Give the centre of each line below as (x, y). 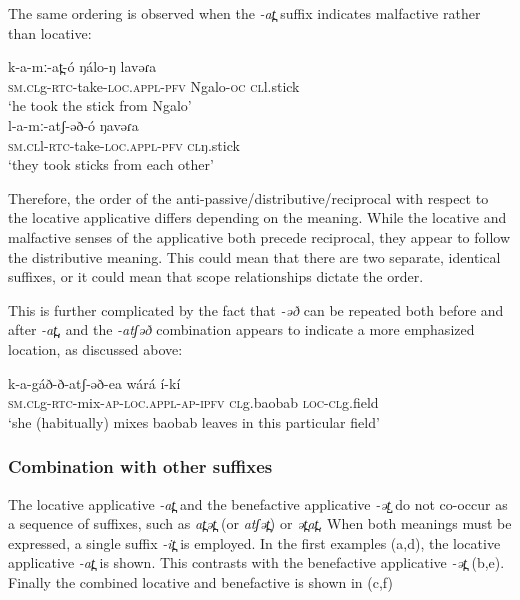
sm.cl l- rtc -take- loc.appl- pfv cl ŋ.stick (124, 144)
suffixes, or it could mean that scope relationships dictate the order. (216, 276)
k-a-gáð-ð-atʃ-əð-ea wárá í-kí (94, 382)
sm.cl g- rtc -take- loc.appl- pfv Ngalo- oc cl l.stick (154, 85)
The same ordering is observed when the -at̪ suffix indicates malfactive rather (244, 13)
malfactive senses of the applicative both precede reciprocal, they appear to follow (259, 236)
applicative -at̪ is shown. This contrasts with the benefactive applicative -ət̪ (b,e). (256, 562)
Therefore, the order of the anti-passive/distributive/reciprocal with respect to (248, 197)
